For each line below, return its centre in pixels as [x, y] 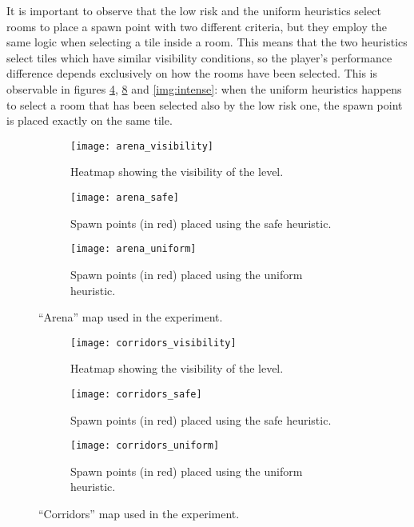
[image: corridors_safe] [136, 394]
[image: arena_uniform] [133, 249]
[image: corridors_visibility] [153, 343]
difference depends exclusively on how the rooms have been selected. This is [192, 73]
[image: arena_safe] [125, 198]
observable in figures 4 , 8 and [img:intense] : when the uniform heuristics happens [204, 88]
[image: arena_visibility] [142, 146]
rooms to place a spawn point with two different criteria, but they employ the [197, 26]
